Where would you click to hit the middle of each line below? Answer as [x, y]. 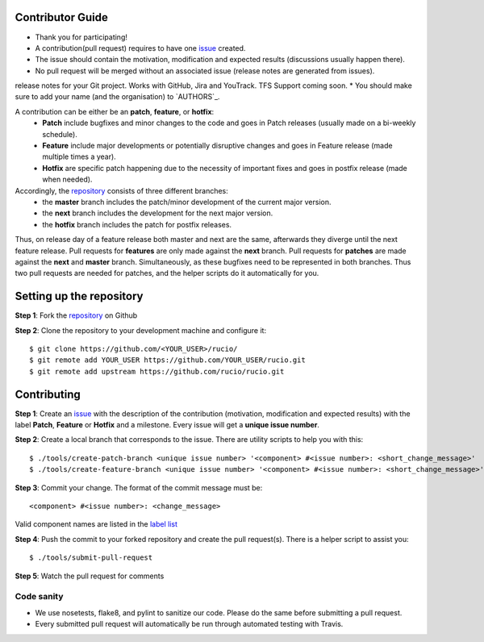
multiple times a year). [79, 156]
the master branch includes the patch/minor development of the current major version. [187, 202]
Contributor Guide [61, 17]
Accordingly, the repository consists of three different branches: [122, 190]
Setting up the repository [79, 296]
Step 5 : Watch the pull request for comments [90, 576]
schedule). [60, 134]
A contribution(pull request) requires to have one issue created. [140, 48]
